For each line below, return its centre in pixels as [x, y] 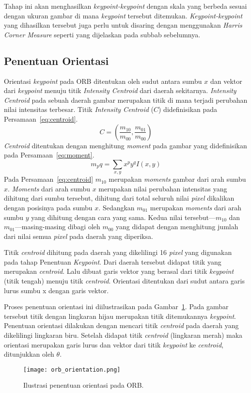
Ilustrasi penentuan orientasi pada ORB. [84, 385]
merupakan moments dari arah [196, 207]
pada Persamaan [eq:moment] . [49, 155]
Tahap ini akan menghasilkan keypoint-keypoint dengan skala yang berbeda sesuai [125, 6]
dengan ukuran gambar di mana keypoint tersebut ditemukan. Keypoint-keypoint [123, 15]
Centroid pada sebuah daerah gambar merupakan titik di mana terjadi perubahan [126, 100]
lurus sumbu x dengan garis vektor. [56, 290]
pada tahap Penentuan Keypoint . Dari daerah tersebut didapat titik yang [113, 261]
